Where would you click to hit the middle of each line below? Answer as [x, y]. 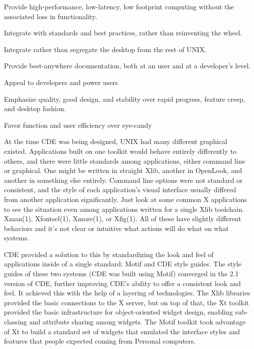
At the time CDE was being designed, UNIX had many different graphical [116, 141]
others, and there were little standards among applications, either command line [125, 160]
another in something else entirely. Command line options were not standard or [123, 180]
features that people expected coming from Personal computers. [100, 341]
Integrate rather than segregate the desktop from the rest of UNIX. [105, 49]
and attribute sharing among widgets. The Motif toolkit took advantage [137, 322]
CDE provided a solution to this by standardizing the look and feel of [109, 254]
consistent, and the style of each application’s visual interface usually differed [120, 189]
